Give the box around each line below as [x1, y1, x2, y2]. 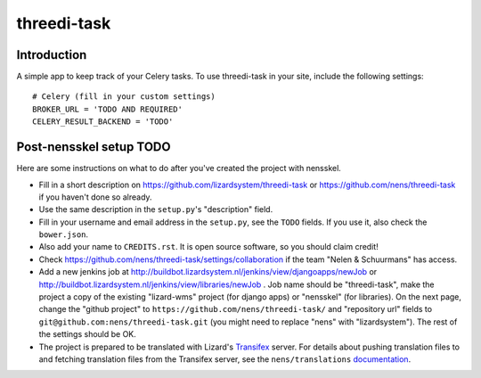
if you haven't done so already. [38, 192, 152, 202]
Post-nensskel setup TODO [16, 139, 171, 155]
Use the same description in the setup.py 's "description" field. [38, 204, 273, 215]
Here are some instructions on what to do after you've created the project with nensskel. [16, 163, 342, 174]
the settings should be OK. [38, 329, 137, 340]
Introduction [16, 47, 87, 62]
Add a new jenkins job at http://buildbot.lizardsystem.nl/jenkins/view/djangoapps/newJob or [38, 267, 378, 277]
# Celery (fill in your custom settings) [32, 92, 216, 102]
